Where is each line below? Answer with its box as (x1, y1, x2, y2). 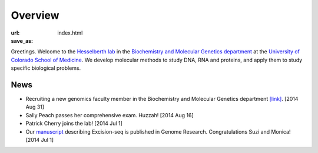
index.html (57, 29, 83, 36)
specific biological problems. (11, 64, 81, 72)
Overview (11, 9, 59, 22)
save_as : (11, 37, 34, 44)
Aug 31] (25, 103, 44, 111)
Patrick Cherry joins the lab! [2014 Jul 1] (25, 120, 123, 127)
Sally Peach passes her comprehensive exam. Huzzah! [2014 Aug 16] (25, 111, 194, 118)
